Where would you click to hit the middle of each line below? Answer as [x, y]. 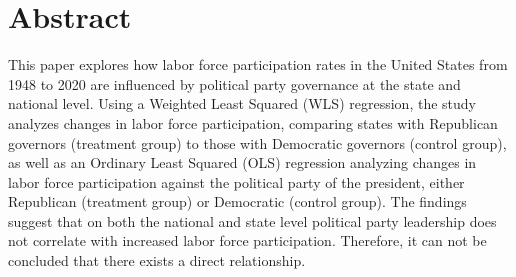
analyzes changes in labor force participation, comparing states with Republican [253, 122]
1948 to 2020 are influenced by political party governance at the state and [234, 83]
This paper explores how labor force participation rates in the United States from [258, 64]
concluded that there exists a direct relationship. [157, 260]
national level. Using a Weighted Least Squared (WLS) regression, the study [242, 103]
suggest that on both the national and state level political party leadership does [252, 220]
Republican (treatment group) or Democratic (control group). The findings [237, 201]
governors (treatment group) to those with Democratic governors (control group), [257, 142]
